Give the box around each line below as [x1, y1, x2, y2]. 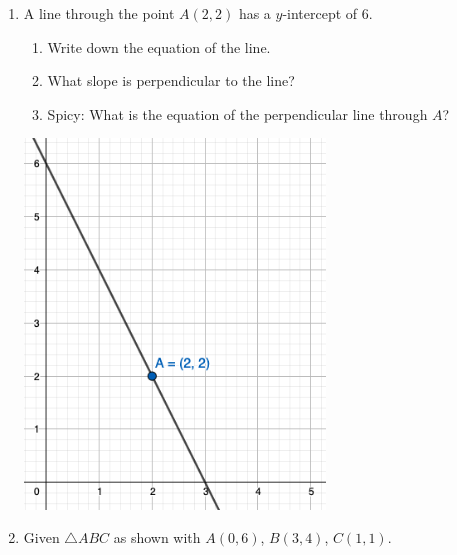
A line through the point [23, 3, 175, 23]
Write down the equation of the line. [47, 36, 271, 57]
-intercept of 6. [282, 3, 373, 23]
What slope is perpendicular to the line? [47, 70, 295, 91]
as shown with [113, 527, 201, 548]
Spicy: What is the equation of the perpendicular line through [47, 103, 428, 124]
